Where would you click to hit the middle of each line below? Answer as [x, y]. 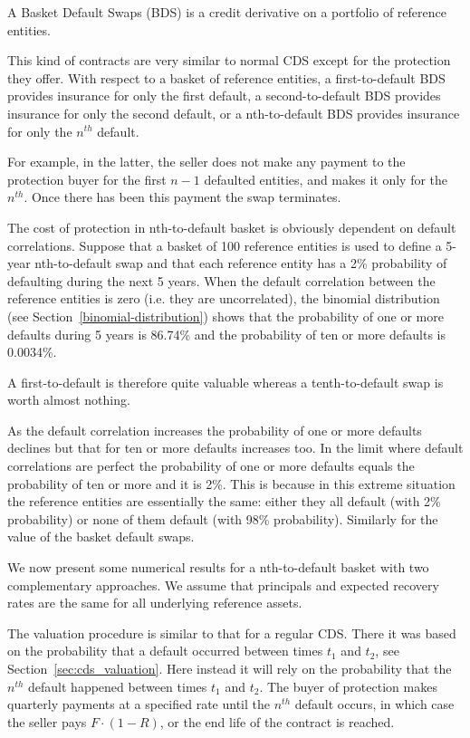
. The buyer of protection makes [348, 686]
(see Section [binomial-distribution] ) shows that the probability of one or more [225, 316]
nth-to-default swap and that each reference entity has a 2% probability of [241, 263]
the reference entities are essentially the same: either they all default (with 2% [224, 501]
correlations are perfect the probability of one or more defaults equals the [211, 466]
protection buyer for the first [87, 179]
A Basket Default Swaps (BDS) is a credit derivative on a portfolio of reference [227, 12]
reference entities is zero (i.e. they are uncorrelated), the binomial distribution [224, 298]
